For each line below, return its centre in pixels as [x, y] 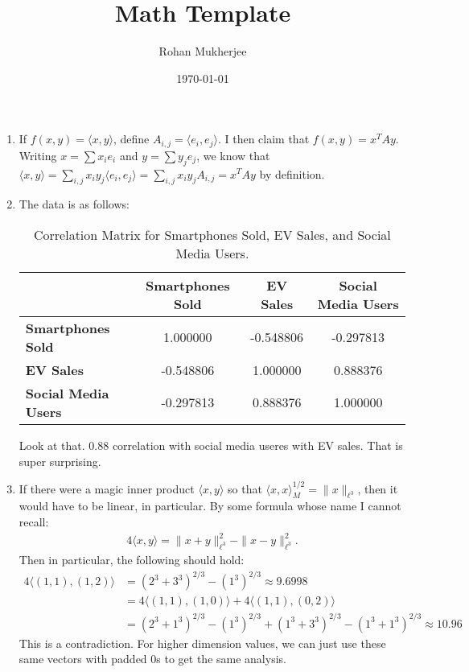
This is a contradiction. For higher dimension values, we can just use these [202, 643]
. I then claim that [263, 139]
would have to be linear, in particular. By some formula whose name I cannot [210, 506]
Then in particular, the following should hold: [132, 559]
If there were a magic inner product [107, 488]
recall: [34, 522]
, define [131, 139]
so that [245, 488]
